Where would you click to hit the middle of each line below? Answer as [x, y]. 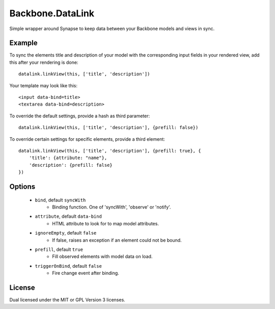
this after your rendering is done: [44, 62]
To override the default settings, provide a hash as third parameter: [80, 116]
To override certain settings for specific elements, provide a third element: [87, 139]
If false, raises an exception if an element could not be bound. [117, 240]
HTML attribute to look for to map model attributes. [105, 223]
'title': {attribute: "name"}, [68, 158]
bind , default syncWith [60, 200]
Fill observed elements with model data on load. [102, 256]
